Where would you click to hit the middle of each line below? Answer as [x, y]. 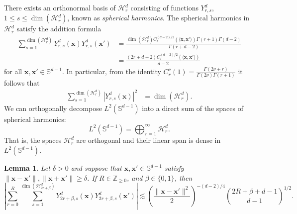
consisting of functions [164, 7]
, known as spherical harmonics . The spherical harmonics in [158, 18]
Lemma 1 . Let [27, 168]
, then [183, 177]
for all [13, 71]
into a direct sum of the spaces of [193, 108]
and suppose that [96, 168]
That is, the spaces [33, 140]
